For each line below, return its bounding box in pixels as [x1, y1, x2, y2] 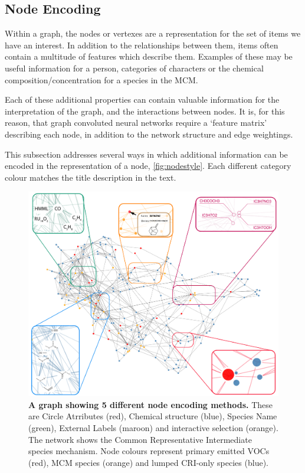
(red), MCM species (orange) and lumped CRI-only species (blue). [28, 456, 268, 468]
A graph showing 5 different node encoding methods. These [28, 398, 273, 410]
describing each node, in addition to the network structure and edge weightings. [5, 128, 293, 140]
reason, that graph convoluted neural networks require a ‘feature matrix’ [5, 116, 267, 129]
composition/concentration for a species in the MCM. [5, 73, 198, 86]
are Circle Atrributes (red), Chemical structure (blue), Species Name [28, 410, 277, 422]
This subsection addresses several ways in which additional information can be [5, 148, 288, 160]
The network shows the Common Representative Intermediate [28, 433, 252, 445]
